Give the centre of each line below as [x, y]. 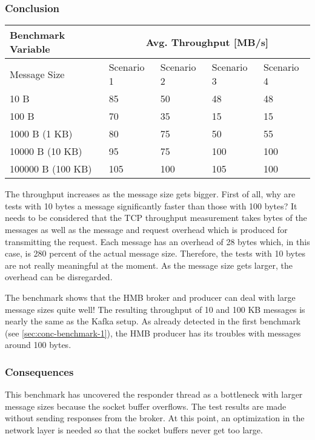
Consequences [39, 371]
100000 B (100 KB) [51, 169]
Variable [30, 49]
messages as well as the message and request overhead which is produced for [146, 229]
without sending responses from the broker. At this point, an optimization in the [155, 418]
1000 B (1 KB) [41, 134]
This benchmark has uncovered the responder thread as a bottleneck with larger [154, 394]
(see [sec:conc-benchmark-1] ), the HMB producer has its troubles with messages [153, 333]
